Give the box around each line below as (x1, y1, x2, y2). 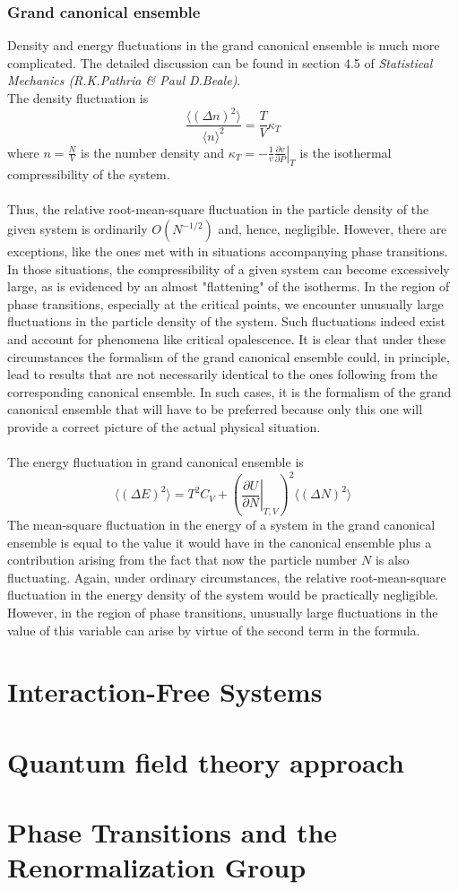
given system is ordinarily (7, 220, 148, 238)
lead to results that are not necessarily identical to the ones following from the (7, 365, 438, 384)
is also (375, 550, 410, 569)
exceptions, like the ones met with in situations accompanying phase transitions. (7, 242, 448, 261)
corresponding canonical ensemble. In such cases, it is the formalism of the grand (7, 382, 452, 401)
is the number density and (81, 143, 225, 161)
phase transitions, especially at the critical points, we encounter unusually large (7, 294, 444, 313)
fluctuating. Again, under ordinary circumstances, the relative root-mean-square (7, 567, 446, 586)
